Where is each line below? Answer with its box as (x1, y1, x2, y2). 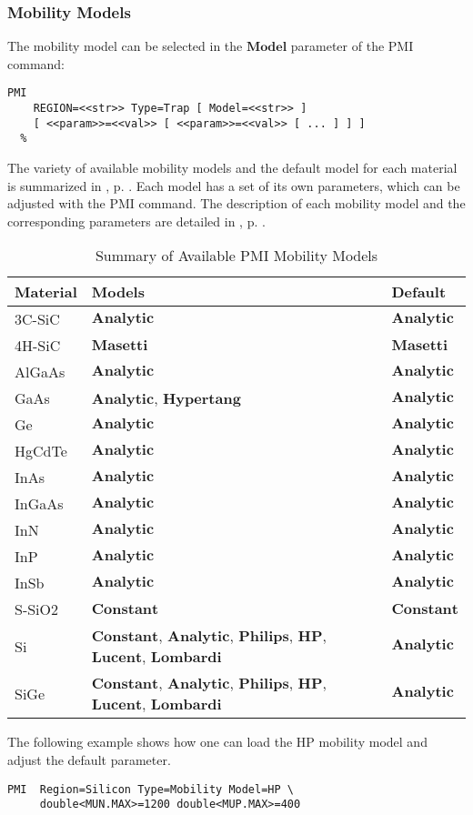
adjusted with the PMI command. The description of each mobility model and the (7, 194, 466, 213)
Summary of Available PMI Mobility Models (95, 245, 378, 267)
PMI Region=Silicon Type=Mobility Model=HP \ (7, 782, 294, 796)
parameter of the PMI (290, 36, 414, 55)
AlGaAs (15, 361, 65, 383)
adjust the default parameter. (7, 750, 171, 769)
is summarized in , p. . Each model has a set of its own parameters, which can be (7, 176, 460, 195)
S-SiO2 (15, 599, 59, 620)
